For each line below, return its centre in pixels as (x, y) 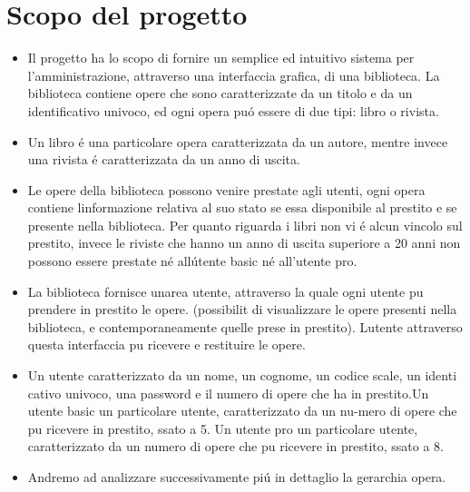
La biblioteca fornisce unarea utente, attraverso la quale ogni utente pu (225, 291)
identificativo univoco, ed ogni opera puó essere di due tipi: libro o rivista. (233, 110)
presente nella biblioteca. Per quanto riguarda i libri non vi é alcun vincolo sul (245, 225)
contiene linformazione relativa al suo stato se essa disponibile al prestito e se (242, 207)
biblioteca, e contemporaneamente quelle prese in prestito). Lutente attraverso (245, 326)
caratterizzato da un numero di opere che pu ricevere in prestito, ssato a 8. (235, 446)
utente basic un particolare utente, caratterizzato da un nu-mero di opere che (242, 411)
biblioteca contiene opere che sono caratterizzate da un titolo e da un (220, 93)
